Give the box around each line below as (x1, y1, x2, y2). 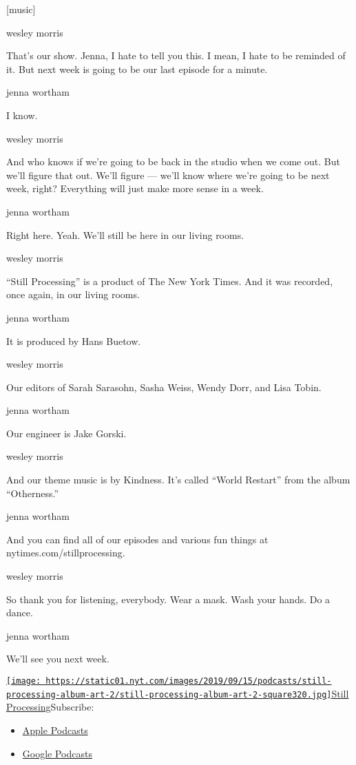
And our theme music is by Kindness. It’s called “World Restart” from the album (6, 472, 350, 487)
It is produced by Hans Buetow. (6, 333, 141, 348)
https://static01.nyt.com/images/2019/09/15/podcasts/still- (45, 676, 332, 686)
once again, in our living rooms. (6, 287, 140, 302)
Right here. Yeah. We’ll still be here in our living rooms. (6, 227, 244, 242)
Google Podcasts (22, 746, 92, 760)
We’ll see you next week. (6, 651, 109, 666)
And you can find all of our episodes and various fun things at (6, 532, 269, 546)
